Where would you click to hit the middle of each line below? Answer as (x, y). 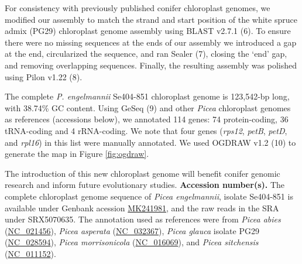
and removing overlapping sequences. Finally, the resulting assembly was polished (151, 65)
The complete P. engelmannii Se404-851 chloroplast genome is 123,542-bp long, (147, 96)
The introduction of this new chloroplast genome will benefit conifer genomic (143, 173)
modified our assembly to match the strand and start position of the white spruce (151, 19)
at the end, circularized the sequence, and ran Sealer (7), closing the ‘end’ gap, (146, 54)
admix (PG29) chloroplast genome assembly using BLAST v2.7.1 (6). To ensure (148, 31)
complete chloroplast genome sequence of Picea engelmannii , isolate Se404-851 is (149, 196)
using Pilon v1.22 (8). (44, 76)
